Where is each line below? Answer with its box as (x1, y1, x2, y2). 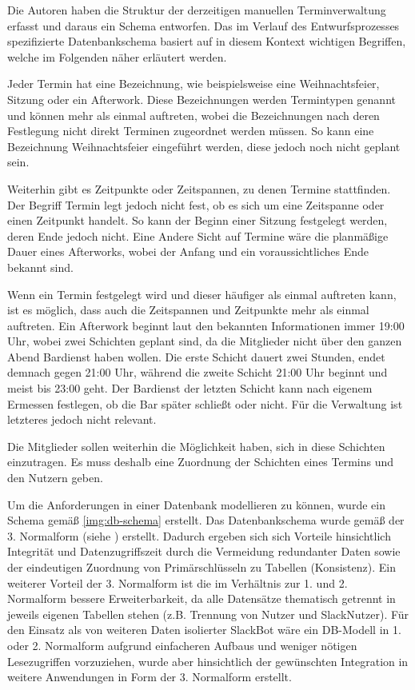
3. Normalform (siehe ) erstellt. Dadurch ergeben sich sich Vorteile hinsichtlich (7, 527, 391, 544)
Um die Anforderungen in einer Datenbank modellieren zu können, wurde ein (7, 496, 385, 513)
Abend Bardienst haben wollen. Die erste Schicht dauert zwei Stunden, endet (7, 348, 385, 365)
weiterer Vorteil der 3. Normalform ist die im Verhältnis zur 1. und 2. (7, 574, 348, 591)
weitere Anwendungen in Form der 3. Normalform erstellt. (7, 668, 292, 685)
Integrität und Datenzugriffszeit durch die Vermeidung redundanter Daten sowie (7, 543, 401, 560)
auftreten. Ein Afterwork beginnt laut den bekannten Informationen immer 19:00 (7, 317, 405, 333)
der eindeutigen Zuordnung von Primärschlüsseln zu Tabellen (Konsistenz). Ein (7, 559, 396, 575)
